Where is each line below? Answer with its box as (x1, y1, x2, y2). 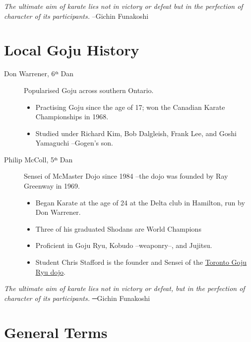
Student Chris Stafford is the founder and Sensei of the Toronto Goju (35, 257, 247, 267)
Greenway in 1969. (24, 181, 80, 191)
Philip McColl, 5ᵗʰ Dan (4, 154, 73, 164)
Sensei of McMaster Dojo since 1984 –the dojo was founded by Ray (24, 171, 228, 181)
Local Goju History (4, 40, 139, 60)
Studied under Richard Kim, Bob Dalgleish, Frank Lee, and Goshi (35, 128, 237, 138)
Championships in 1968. (35, 111, 109, 122)
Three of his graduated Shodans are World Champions (35, 223, 201, 234)
